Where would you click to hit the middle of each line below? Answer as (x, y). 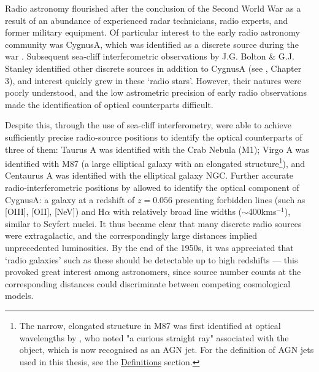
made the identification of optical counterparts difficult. (109, 104)
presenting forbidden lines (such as (240, 199)
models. (19, 296)
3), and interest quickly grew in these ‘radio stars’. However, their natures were (153, 80)
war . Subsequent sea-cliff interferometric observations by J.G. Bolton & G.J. (150, 56)
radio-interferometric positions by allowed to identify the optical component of (152, 187)
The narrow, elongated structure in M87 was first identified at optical (150, 325)
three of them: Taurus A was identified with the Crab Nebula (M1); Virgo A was (157, 149)
